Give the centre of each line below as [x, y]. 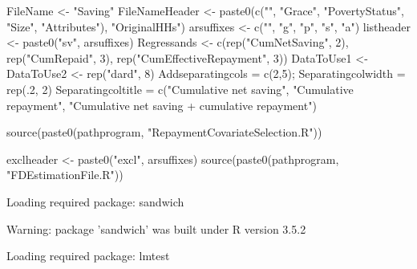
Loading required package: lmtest [88, 256]
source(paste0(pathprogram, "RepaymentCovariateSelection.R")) [164, 132]
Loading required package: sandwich [95, 201]
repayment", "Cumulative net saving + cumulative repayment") [162, 105]
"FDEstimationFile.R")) [65, 175]
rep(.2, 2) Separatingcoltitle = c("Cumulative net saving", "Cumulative [180, 89]
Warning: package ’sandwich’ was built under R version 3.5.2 [156, 228]
